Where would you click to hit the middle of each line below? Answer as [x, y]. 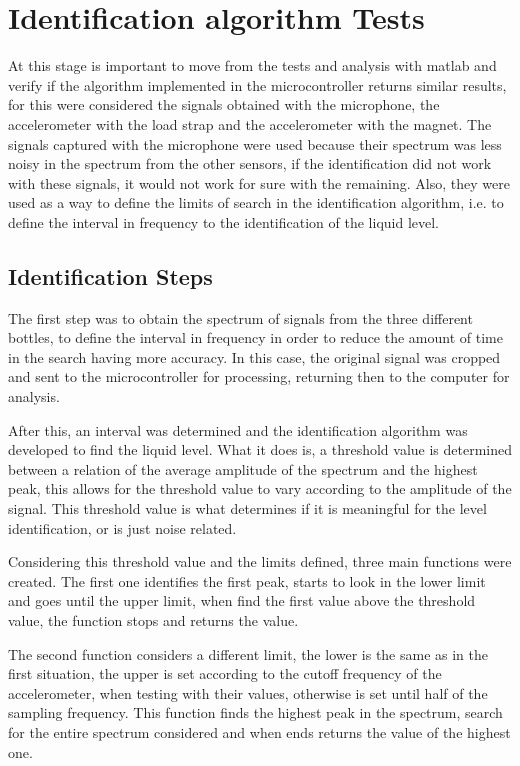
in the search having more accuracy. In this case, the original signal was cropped [254, 356]
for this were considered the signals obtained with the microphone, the [224, 104]
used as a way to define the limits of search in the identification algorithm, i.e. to [256, 202]
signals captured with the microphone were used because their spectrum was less [255, 143]
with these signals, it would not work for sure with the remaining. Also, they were [259, 182]
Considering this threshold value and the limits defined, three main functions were [260, 561]
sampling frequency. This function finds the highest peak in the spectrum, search [255, 712]
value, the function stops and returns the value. [153, 619]
